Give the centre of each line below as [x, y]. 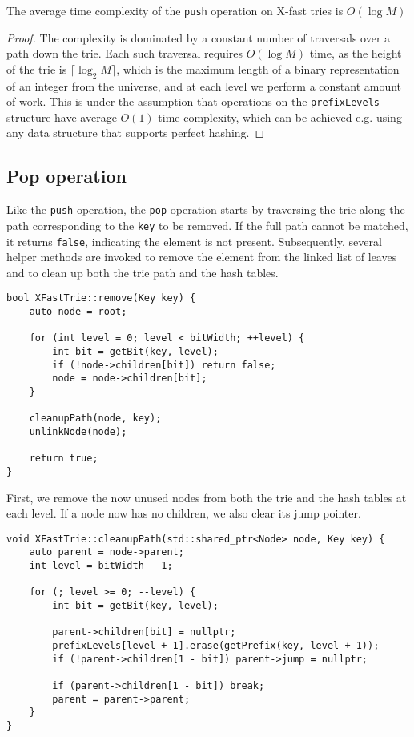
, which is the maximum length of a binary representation [258, 68]
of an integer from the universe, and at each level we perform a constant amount [204, 85]
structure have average [62, 117]
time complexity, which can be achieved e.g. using [280, 117]
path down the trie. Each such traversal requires [125, 53]
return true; [64, 459]
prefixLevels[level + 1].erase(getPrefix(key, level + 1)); [216, 646]
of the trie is [37, 68]
